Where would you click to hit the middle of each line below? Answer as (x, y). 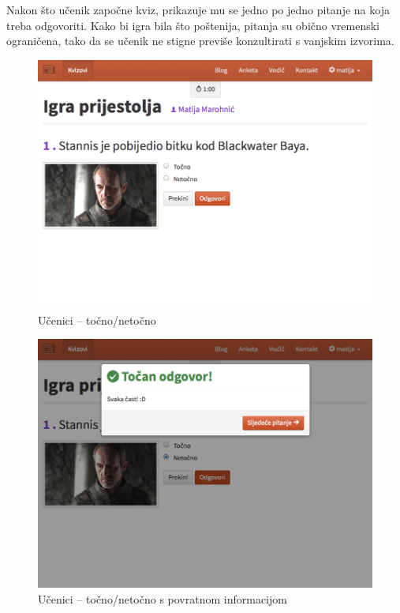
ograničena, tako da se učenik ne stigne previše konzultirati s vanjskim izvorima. (200, 41)
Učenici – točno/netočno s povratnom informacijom (163, 598)
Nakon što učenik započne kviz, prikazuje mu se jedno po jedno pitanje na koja (198, 9)
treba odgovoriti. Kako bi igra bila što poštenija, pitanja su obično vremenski (193, 25)
